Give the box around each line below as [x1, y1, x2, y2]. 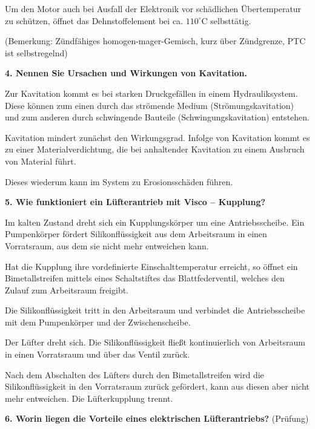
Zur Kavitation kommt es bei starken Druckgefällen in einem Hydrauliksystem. [5, 87, 298, 99]
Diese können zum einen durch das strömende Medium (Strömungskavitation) [5, 99, 294, 111]
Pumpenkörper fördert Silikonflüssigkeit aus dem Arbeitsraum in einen [5, 228, 267, 240]
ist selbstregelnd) [5, 46, 68, 59]
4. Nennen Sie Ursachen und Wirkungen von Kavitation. [5, 67, 247, 79]
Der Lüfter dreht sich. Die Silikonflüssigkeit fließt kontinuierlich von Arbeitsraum [5, 336, 305, 349]
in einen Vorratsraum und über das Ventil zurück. [5, 348, 190, 361]
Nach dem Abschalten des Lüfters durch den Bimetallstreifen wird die [5, 368, 264, 381]
